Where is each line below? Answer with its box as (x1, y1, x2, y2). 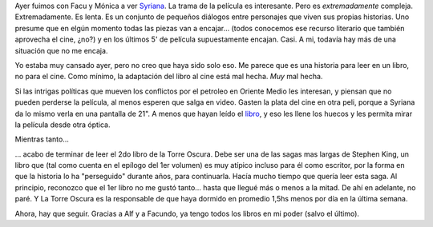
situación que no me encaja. (14, 46, 108, 55)
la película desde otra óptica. (14, 120, 111, 129)
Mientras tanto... (14, 134, 70, 144)
